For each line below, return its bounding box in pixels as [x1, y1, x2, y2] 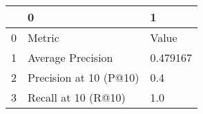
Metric [28, 30, 59, 45]
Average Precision [28, 49, 113, 65]
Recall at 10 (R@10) [28, 89, 126, 105]
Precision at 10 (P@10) [28, 69, 139, 85]
